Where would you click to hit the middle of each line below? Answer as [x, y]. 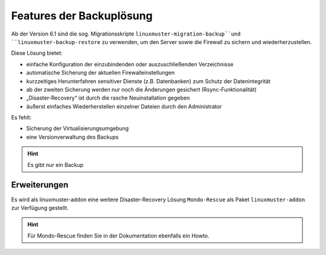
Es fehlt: [21, 118]
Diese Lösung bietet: [37, 53]
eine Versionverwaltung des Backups [72, 137]
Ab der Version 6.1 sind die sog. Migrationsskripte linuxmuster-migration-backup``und [126, 34]
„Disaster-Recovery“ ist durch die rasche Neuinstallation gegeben [108, 98]
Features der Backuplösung [82, 16]
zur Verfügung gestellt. [40, 207]
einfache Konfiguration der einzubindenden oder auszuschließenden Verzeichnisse [130, 64]
